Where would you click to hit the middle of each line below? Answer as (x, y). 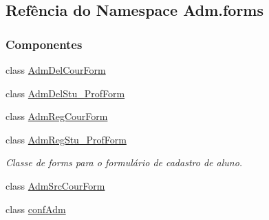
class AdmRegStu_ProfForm (66, 139)
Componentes (44, 44)
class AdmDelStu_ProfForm (65, 93)
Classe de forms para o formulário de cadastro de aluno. (124, 162)
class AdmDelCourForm (56, 70)
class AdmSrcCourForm (55, 185)
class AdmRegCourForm (57, 116)
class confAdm (36, 209)
